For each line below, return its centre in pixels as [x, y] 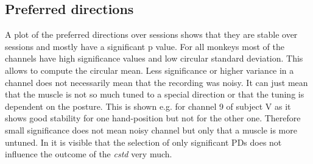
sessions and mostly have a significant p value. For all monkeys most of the [145, 46]
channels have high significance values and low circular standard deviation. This [154, 58]
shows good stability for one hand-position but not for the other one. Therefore [153, 118]
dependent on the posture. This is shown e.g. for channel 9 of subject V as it [148, 106]
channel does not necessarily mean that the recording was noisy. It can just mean [156, 82]
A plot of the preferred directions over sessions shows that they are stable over [151, 34]
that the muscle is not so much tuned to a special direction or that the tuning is [155, 94]
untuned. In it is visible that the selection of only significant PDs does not [143, 142]
